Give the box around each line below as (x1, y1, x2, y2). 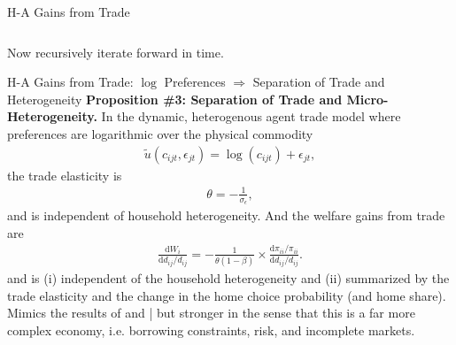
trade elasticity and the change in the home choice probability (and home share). (7, 286, 446, 304)
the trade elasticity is (7, 165, 122, 184)
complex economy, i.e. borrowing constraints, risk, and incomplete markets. (7, 320, 415, 339)
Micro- (346, 89, 389, 108)
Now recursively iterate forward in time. (7, 42, 224, 61)
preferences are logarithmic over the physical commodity (7, 125, 313, 143)
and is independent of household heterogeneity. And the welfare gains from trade (7, 206, 445, 225)
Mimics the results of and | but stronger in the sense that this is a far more (7, 303, 415, 322)
